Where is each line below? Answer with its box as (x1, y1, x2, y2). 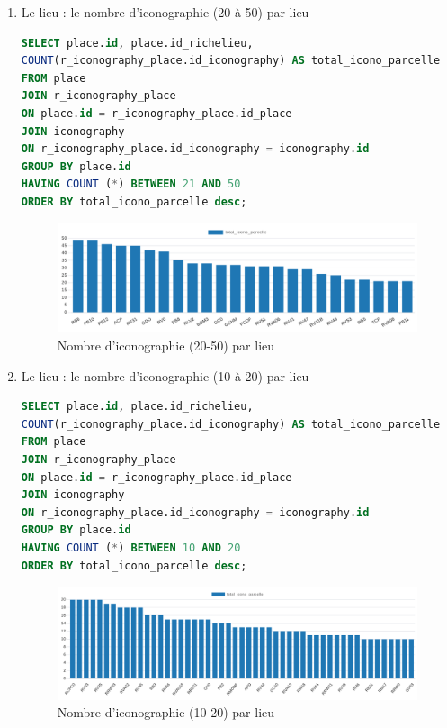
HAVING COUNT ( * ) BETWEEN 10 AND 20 (21, 541, 241, 554)
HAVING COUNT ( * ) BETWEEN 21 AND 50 (21, 177, 241, 191)
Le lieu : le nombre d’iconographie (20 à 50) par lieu (21, 3, 309, 21)
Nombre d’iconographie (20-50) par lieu (57, 336, 275, 355)
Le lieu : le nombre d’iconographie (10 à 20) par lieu (21, 366, 309, 385)
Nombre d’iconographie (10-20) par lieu (57, 703, 275, 722)
